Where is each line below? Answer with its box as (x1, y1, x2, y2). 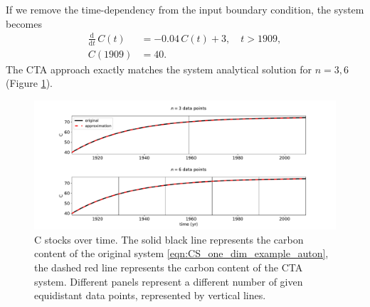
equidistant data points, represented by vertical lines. (34, 288, 266, 303)
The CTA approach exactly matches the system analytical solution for (6, 61, 312, 76)
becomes (6, 16, 43, 31)
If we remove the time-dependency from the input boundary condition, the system (6, 2, 364, 16)
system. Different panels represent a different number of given (34, 274, 303, 288)
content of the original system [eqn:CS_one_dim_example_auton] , (34, 246, 329, 261)
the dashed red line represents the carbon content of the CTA (34, 259, 303, 274)
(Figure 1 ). (6, 76, 53, 90)
